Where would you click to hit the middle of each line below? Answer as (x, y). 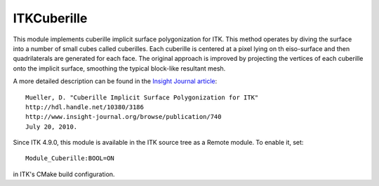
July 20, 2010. (52, 127)
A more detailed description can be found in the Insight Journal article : (115, 81)
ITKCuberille (50, 18)
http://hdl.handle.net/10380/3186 (85, 107)
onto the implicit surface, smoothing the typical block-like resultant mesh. (119, 68)
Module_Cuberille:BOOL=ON (70, 158)
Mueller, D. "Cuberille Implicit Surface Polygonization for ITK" (142, 97)
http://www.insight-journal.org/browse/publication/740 (124, 117)
